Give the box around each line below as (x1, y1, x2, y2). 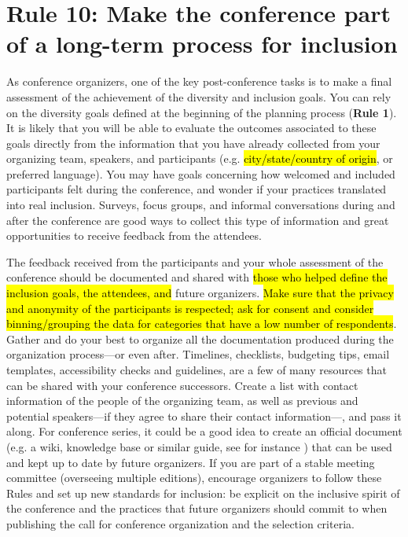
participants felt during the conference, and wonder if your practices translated (6, 181, 387, 197)
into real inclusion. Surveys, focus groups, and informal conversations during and (6, 197, 395, 213)
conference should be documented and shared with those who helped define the (6, 269, 388, 285)
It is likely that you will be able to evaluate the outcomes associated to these (6, 120, 377, 136)
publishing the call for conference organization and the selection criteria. (6, 515, 355, 531)
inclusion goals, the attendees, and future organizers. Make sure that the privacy (6, 285, 394, 301)
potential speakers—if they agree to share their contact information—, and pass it (6, 407, 402, 424)
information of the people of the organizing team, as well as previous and (6, 392, 358, 409)
